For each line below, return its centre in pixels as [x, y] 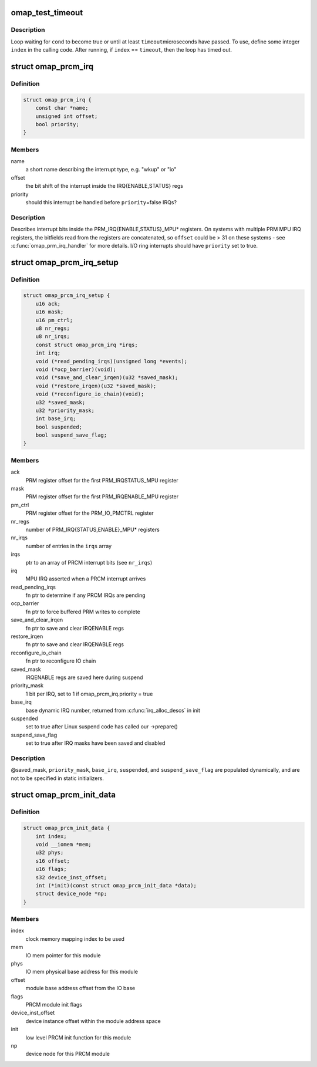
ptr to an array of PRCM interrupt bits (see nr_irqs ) [89, 562]
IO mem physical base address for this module [82, 972]
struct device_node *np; [71, 894]
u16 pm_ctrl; [54, 320]
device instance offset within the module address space [93, 1021]
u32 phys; [50, 853]
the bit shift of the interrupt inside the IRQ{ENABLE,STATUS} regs [104, 186]
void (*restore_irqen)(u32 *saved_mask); [96, 386]
